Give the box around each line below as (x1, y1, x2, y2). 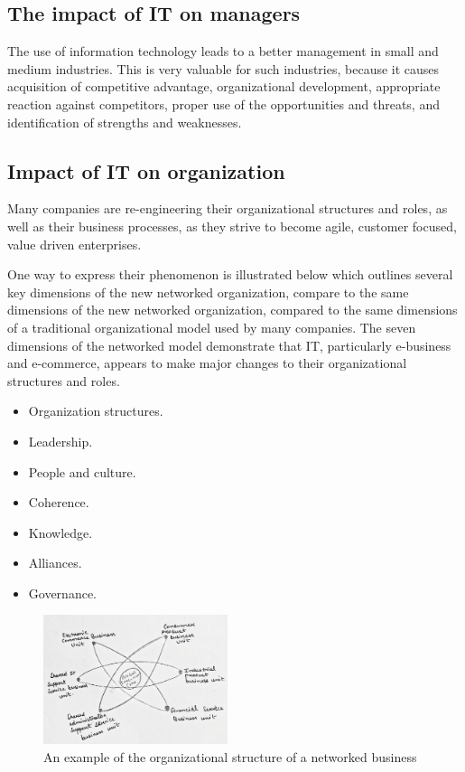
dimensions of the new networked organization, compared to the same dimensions (7, 300, 458, 319)
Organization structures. (28, 401, 163, 420)
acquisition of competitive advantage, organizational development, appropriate (7, 77, 441, 96)
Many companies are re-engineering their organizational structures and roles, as (7, 199, 448, 218)
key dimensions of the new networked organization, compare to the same (7, 282, 409, 301)
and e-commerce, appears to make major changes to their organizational (7, 353, 407, 372)
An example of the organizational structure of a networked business (43, 747, 417, 766)
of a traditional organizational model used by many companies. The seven (7, 317, 416, 336)
